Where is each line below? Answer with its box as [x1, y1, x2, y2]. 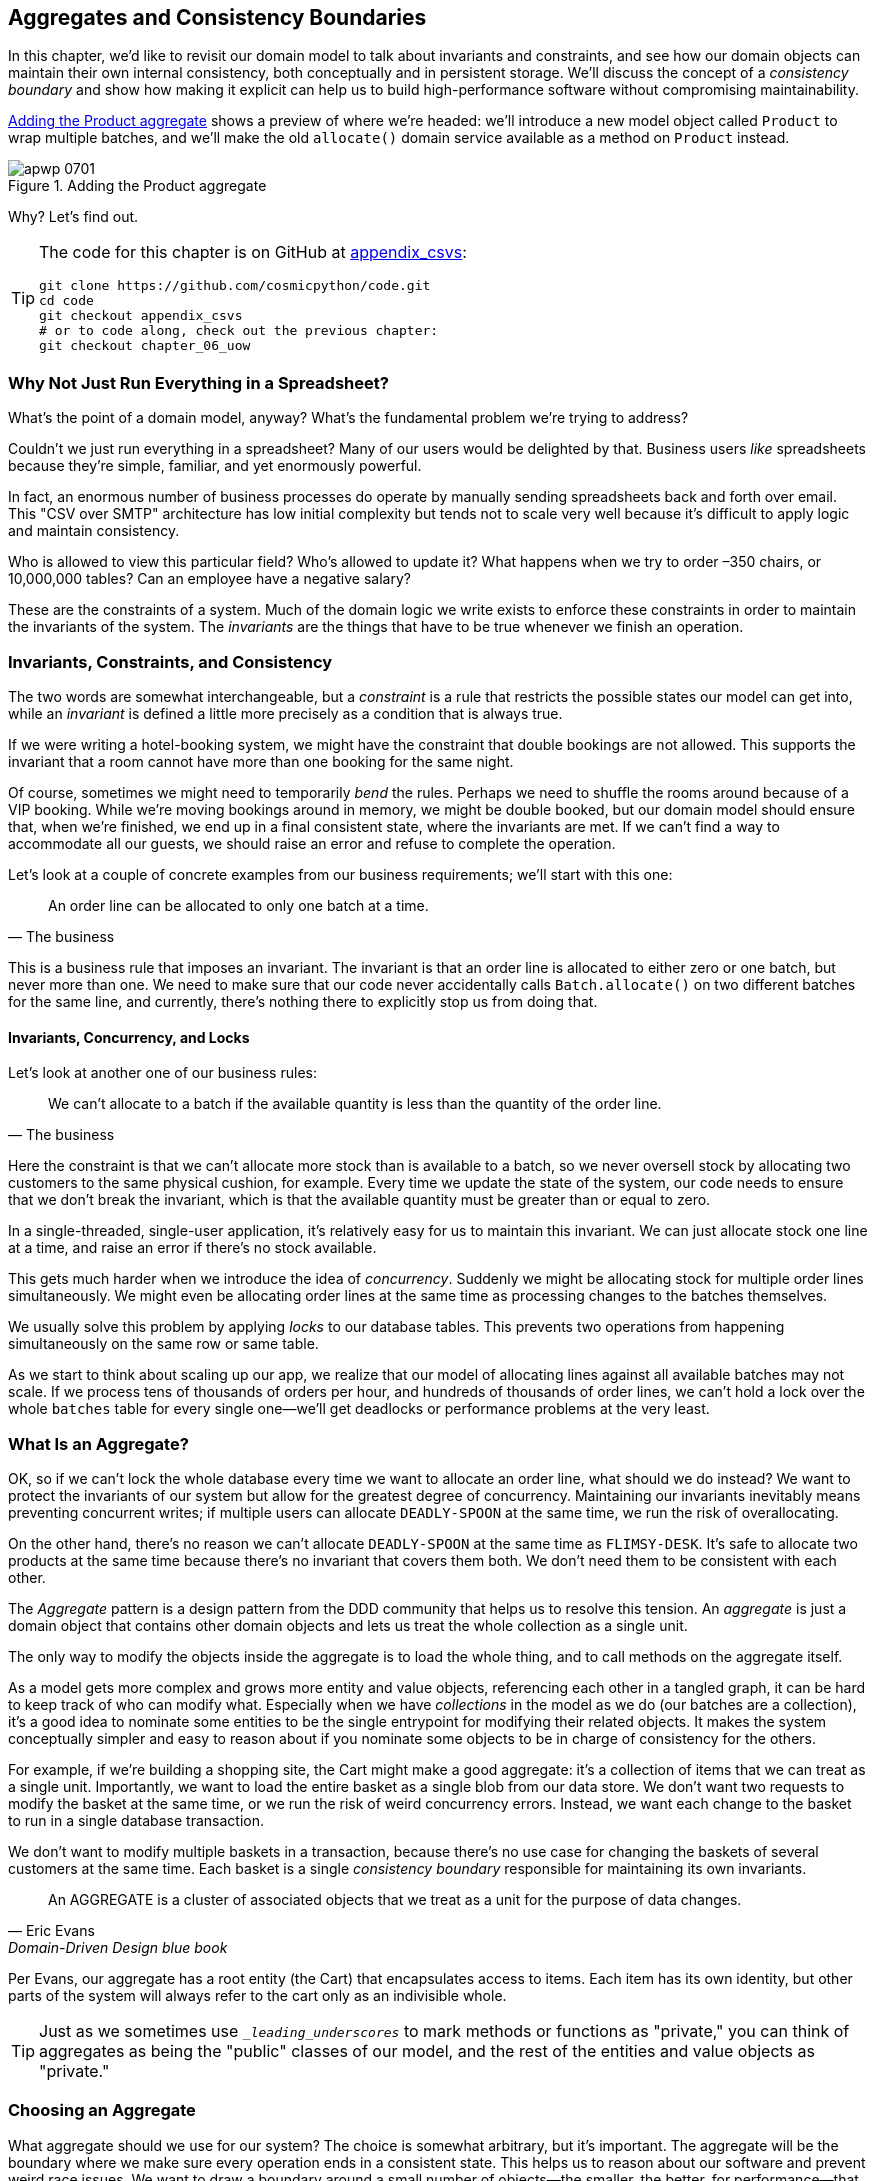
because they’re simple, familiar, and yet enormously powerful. [8, 457, 422, 475]
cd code [39, 293, 94, 309]
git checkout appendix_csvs [39, 308, 243, 324]
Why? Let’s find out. [8, 208, 139, 226]
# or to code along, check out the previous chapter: [39, 323, 439, 339]
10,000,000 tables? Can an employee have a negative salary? [8, 570, 411, 588]
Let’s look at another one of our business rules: [8, 1064, 317, 1082]
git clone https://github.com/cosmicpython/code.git [39, 278, 431, 294]
